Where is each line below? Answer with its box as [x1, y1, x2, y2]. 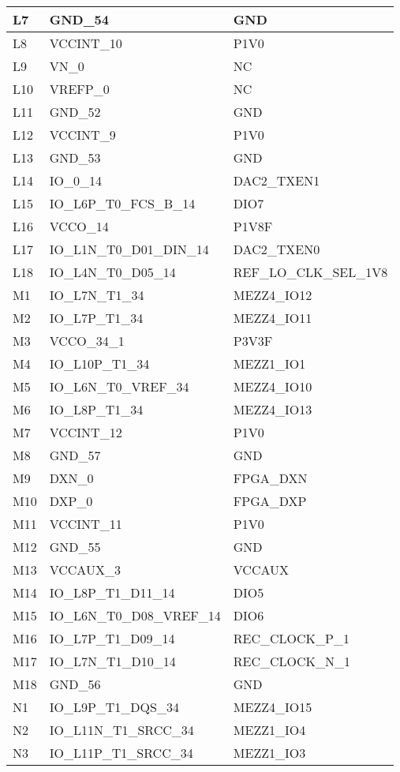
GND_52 [49, 103, 101, 121]
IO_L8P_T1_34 [49, 400, 144, 418]
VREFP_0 [49, 80, 110, 98]
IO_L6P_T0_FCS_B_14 [49, 194, 196, 212]
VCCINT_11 [49, 515, 122, 533]
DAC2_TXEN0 [233, 240, 320, 258]
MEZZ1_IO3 [233, 744, 306, 762]
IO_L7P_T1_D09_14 [49, 629, 175, 647]
